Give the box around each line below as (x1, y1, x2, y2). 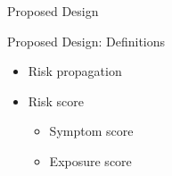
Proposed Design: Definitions (7, 31, 166, 50)
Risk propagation (28, 62, 122, 80)
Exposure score (49, 151, 132, 170)
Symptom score (49, 122, 134, 140)
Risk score (28, 91, 84, 110)
